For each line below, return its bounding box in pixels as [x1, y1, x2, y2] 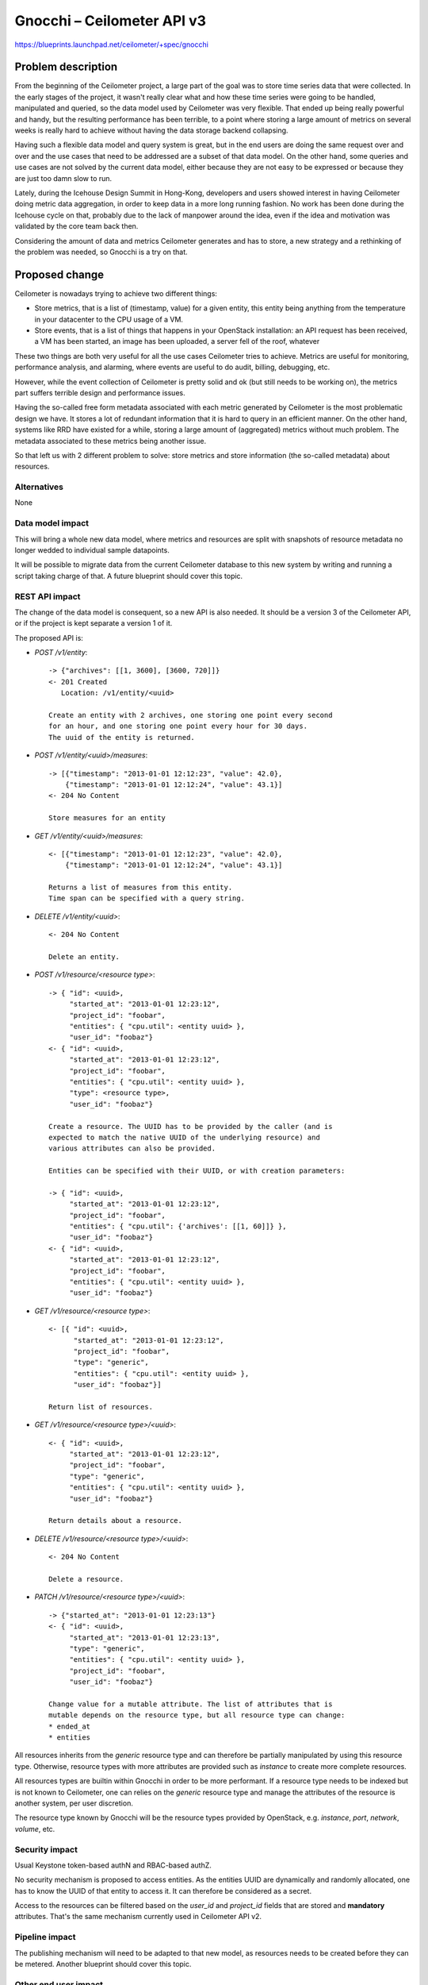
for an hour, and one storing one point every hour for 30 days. [48, 722, 308, 730]
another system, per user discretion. [14, 1798, 134, 1808]
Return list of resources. [48, 1402, 154, 1411]
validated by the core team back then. [14, 222, 139, 231]
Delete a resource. [48, 1575, 124, 1583]
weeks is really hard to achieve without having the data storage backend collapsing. [14, 125, 289, 135]
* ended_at [48, 1721, 91, 1731]
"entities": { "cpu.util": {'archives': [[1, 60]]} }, [69, 1222, 287, 1231]
